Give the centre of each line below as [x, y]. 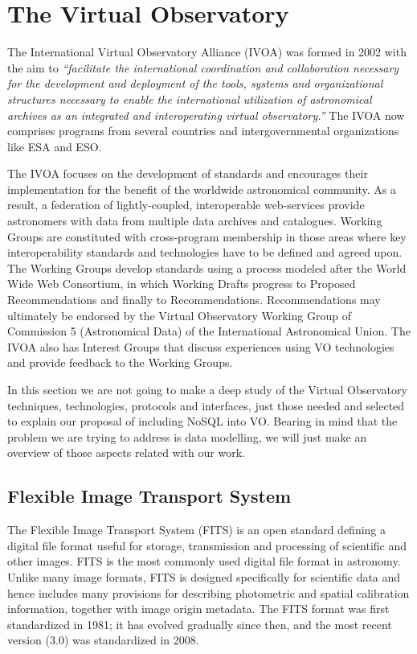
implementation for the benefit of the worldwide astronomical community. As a [202, 189]
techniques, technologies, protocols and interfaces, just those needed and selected [206, 405]
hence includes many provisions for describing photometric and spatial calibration [208, 592]
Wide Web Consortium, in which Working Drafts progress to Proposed [182, 284]
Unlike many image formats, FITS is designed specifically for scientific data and [204, 576]
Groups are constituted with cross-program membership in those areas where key [207, 236]
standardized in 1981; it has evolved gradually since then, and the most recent [200, 624]
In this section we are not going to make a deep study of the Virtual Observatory [207, 389]
